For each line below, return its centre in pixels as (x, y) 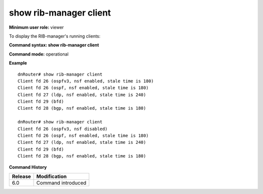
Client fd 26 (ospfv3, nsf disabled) (63, 129)
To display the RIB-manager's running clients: (55, 36)
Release (21, 176)
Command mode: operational (39, 54)
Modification (51, 176)
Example (18, 63)
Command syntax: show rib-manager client (54, 45)
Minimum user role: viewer (37, 27)
